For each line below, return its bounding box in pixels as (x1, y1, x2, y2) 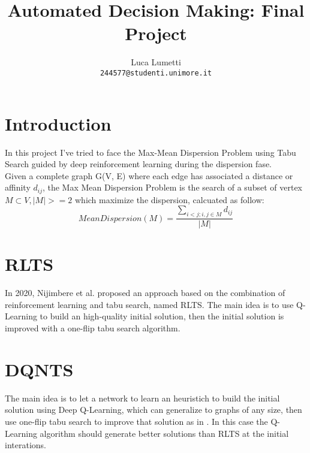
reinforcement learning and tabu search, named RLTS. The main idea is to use (5, 298, 294, 310)
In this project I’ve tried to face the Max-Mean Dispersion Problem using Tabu (5, 146, 296, 158)
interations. (5, 439, 46, 451)
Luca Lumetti (131, 56, 181, 68)
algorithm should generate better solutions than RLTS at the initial (40, 427, 289, 439)
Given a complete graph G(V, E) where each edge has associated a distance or (5, 169, 293, 182)
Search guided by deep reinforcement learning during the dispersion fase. (5, 158, 272, 170)
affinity (5, 181, 31, 194)
